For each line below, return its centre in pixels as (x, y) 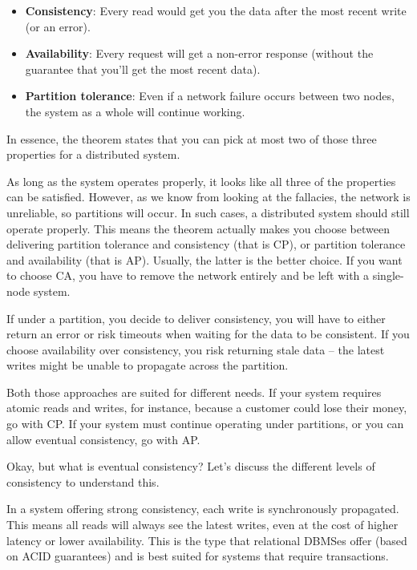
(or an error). (58, 26)
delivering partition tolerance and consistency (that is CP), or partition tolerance (206, 244)
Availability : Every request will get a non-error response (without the (199, 53)
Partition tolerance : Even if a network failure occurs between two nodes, (210, 96)
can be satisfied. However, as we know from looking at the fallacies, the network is (208, 197)
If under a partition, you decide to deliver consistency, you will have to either (196, 318)
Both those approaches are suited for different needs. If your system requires (194, 392)
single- (388, 275)
